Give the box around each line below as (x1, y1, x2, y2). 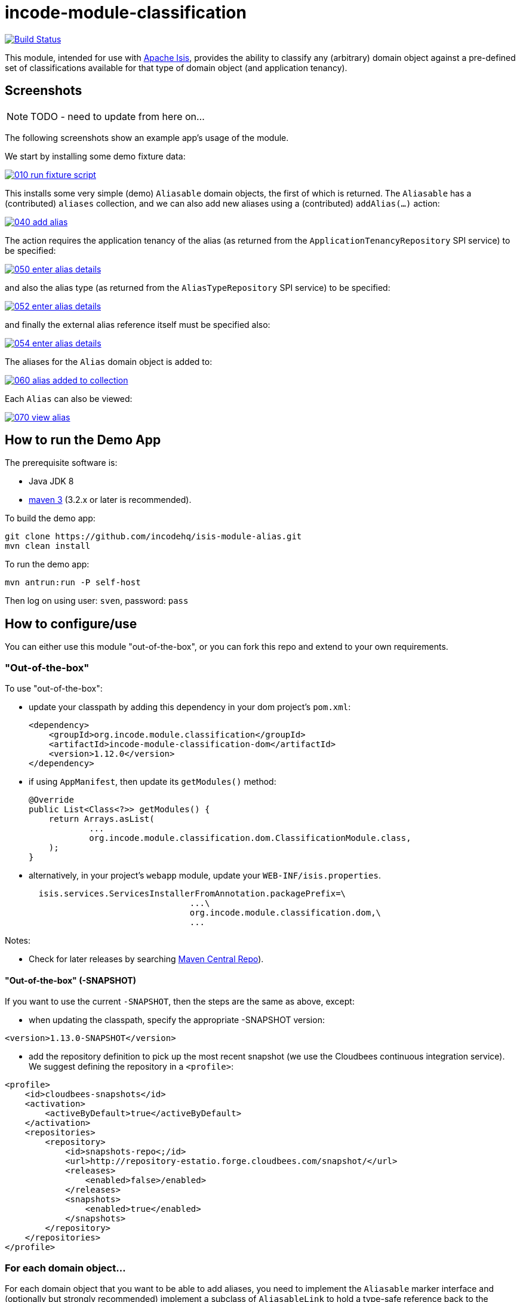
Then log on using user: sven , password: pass (5, 595, 189, 606)
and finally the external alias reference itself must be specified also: (5, 319, 270, 330)
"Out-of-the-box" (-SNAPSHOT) (5, 975, 136, 985)
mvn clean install (5, 541, 91, 551)
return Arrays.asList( (48, 814, 155, 824)
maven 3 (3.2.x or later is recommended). (29, 495, 192, 505)
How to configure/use (5, 616, 137, 631)
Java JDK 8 (29, 476, 74, 487)
